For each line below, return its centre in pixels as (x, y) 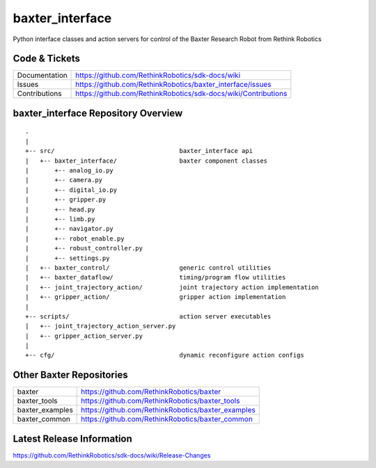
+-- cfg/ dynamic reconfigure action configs (165, 355)
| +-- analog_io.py (70, 171)
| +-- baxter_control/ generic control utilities (148, 267)
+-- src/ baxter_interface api (139, 151)
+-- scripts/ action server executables (148, 316)
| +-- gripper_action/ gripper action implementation (156, 297)
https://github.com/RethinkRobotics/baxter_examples (168, 410)
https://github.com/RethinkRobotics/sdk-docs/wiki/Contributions (181, 94)
